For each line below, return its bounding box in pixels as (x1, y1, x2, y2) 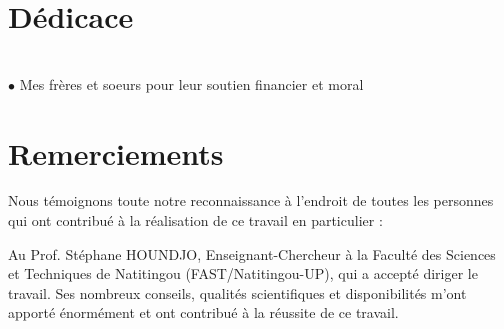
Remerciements (8, 132, 224, 173)
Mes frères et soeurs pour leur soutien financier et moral (19, 73, 364, 94)
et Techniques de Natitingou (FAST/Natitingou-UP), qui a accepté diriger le (8, 263, 478, 284)
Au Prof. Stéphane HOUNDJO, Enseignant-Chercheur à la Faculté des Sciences (8, 243, 496, 264)
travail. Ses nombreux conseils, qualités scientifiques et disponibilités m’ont (8, 282, 467, 303)
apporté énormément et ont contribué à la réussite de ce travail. (8, 302, 399, 323)
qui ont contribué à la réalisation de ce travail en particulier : (8, 210, 383, 231)
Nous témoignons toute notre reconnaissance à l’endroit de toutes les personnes (8, 190, 494, 211)
